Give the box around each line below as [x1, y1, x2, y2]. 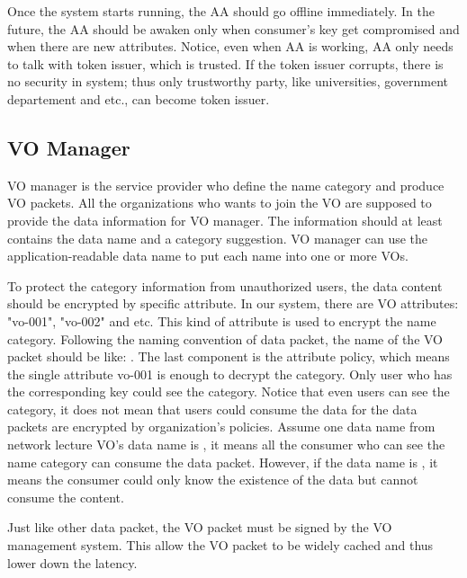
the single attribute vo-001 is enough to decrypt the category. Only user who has [7, 364, 453, 383]
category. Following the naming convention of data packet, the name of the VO [7, 329, 444, 348]
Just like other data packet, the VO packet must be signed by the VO [7, 518, 392, 537]
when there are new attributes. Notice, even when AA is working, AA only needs [7, 37, 454, 56]
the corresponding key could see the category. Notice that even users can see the [7, 382, 450, 401]
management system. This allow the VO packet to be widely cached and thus [7, 536, 434, 555]
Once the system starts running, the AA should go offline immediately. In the [7, 2, 435, 20]
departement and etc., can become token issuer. [7, 89, 270, 108]
